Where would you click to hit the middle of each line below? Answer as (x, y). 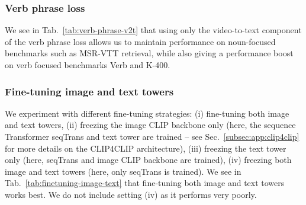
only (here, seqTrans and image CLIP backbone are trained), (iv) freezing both (148, 160)
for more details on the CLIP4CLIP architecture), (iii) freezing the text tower (146, 148)
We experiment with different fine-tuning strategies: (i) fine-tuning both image (147, 113)
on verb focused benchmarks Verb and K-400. (88, 65)
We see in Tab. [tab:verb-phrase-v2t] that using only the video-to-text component (153, 30)
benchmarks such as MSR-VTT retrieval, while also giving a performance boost (149, 53)
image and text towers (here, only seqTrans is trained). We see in (123, 171)
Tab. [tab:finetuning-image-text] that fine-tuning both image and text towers (145, 183)
